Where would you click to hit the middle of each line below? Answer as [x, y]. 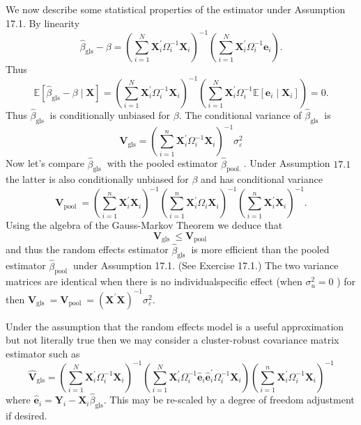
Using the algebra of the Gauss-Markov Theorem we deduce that [144, 225]
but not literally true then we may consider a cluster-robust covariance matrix [172, 340]
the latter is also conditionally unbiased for [97, 179]
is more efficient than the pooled [260, 249]
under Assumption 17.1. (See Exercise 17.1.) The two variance [206, 265]
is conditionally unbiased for [110, 115]
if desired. [26, 415]
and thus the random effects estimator [87, 249]
